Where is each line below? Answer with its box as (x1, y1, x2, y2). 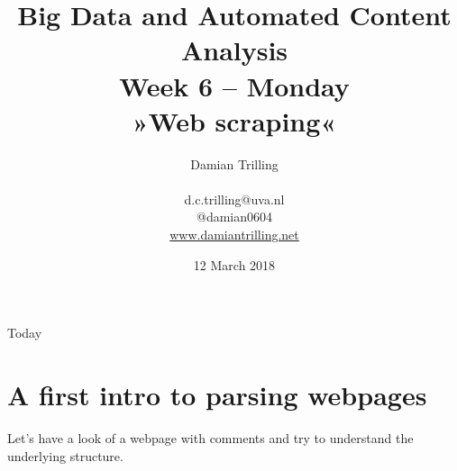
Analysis (180, 32, 288, 68)
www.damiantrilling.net (169, 225, 299, 244)
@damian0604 (196, 207, 272, 226)
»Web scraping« (132, 102, 337, 139)
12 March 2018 (193, 255, 276, 274)
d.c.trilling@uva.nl (184, 189, 285, 208)
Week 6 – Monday (119, 67, 350, 104)
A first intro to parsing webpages (7, 376, 427, 413)
